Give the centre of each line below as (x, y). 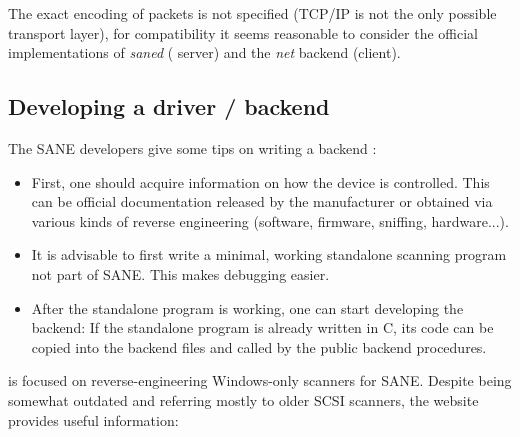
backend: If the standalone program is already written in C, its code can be (262, 327)
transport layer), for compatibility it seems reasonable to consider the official (243, 32)
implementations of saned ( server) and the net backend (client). (204, 52)
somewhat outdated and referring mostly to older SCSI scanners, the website (243, 399)
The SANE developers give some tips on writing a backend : (192, 147)
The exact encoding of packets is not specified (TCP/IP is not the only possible (252, 13)
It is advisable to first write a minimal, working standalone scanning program (269, 254)
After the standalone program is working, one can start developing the (247, 307)
